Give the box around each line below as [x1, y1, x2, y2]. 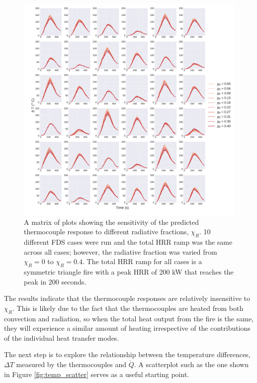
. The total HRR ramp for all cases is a [82, 256, 202, 267]
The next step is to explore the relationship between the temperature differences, [4, 349, 251, 360]
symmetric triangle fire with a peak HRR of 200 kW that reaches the [24, 266, 234, 277]
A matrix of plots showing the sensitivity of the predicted [24, 216, 199, 227]
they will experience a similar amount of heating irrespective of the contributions [4, 323, 251, 333]
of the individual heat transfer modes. [4, 332, 119, 343]
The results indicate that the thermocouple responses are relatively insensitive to [4, 293, 250, 303]
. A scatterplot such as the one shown [134, 359, 249, 369]
